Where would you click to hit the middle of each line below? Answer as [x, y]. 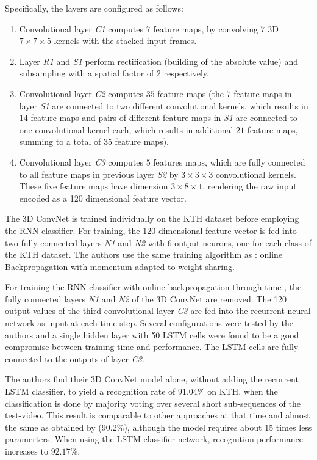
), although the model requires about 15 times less [218, 427]
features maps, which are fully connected [229, 162]
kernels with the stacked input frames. [125, 41]
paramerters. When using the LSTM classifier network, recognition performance [154, 439]
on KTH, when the [243, 391]
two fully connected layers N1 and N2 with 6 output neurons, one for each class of [158, 242]
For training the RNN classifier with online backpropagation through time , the [153, 287]
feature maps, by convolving [205, 28]
